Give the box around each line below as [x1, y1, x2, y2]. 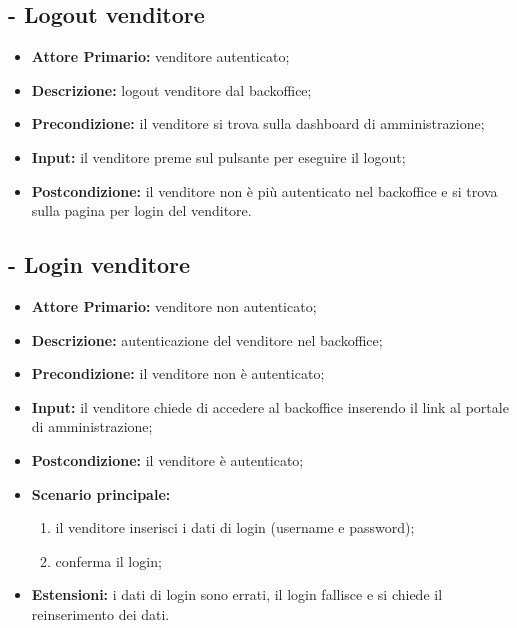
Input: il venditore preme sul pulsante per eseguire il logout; [31, 146, 406, 167]
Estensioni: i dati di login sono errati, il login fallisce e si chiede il [31, 584, 443, 605]
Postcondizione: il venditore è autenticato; [31, 449, 304, 470]
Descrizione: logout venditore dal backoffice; [31, 79, 312, 100]
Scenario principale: [31, 483, 171, 504]
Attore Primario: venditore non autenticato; [31, 295, 317, 316]
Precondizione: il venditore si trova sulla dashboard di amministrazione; [31, 113, 485, 134]
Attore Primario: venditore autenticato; [31, 46, 290, 67]
